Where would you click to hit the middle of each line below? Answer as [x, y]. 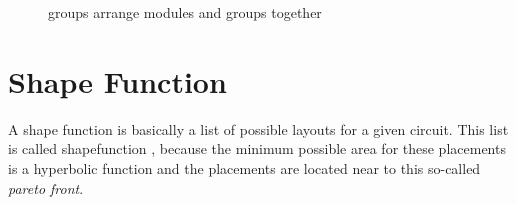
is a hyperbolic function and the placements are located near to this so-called [244, 167]
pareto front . [46, 187]
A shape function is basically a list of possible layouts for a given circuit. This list [258, 128]
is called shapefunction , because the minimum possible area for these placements [257, 148]
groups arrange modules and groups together [185, 12]
